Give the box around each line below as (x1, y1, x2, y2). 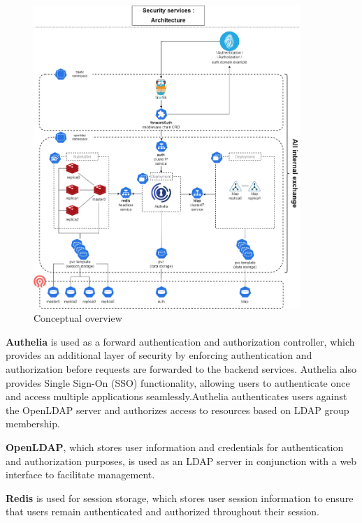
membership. (6, 416, 60, 431)
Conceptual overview (34, 311, 122, 325)
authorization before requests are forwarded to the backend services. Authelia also (6, 362, 356, 376)
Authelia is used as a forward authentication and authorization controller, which (6, 334, 355, 348)
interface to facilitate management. (6, 467, 155, 482)
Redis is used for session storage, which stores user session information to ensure (6, 490, 354, 505)
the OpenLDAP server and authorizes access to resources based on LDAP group (6, 402, 349, 417)
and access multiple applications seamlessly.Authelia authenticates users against (6, 389, 347, 404)
